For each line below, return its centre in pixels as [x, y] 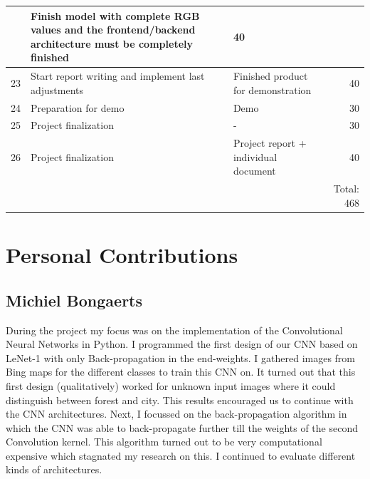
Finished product [270, 76]
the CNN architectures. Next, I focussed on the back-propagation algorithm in [176, 414]
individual [255, 156]
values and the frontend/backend [113, 30]
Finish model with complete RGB [115, 15]
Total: [346, 189]
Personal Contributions [122, 255]
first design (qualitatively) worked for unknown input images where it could [171, 385]
